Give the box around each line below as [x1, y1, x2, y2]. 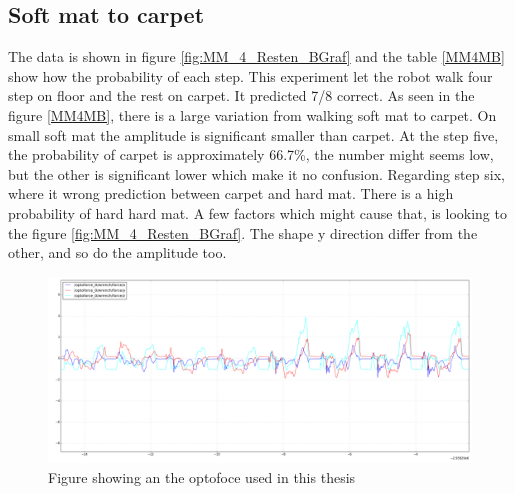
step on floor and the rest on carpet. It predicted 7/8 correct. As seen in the [8, 85, 475, 106]
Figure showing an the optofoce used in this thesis [48, 466, 356, 487]
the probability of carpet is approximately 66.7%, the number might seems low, [8, 144, 494, 165]
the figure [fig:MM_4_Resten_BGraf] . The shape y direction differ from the [8, 222, 478, 243]
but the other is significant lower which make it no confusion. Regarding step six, [8, 163, 505, 184]
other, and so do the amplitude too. [8, 242, 227, 263]
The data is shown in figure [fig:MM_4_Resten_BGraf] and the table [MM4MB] [8, 46, 505, 67]
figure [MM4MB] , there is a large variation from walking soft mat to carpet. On [8, 104, 497, 125]
